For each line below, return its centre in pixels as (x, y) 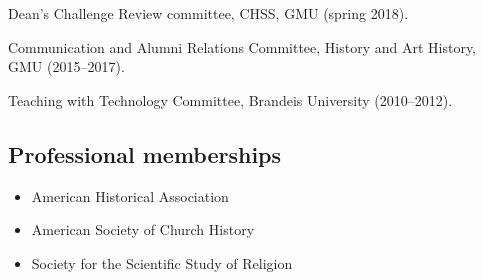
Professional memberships (145, 153)
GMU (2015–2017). (66, 66)
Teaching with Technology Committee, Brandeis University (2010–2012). (230, 99)
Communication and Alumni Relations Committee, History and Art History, (242, 46)
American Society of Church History (143, 229)
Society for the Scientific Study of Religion (162, 262)
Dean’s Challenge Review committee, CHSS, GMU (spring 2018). (208, 13)
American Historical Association (130, 195)
